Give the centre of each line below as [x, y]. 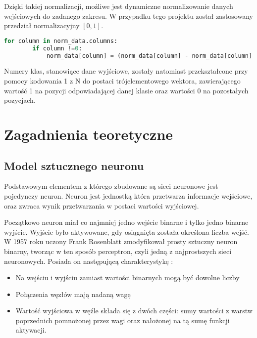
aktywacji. [31, 330]
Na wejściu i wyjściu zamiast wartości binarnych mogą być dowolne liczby [128, 277]
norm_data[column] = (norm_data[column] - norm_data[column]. [151, 56]
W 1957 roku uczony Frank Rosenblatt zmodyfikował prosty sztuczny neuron [121, 241]
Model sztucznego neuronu [74, 165]
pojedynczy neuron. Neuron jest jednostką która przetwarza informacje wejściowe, [128, 195]
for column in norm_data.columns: [61, 41]
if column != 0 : [57, 48]
